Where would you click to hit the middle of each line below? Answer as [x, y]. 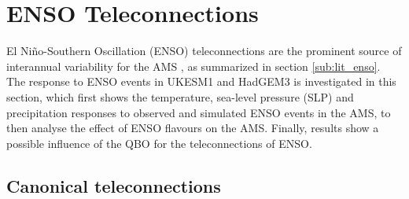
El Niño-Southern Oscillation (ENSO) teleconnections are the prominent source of [204, 51]
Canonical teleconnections [114, 185]
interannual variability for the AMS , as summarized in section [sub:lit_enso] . [193, 66]
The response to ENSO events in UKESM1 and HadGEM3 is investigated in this [201, 81]
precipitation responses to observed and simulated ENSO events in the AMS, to [199, 112]
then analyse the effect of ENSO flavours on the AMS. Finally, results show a [193, 128]
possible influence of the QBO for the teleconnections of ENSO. [159, 143]
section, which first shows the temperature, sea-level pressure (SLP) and [180, 96]
